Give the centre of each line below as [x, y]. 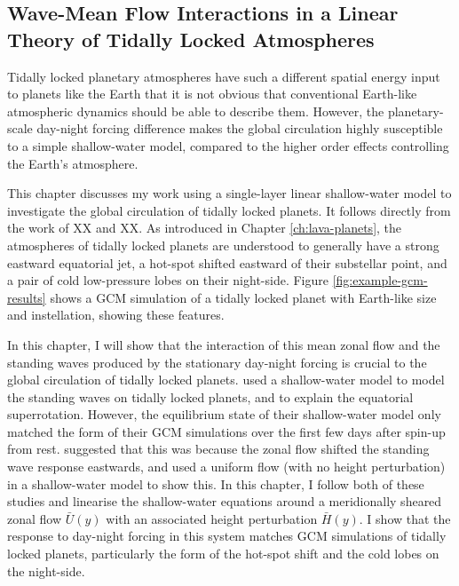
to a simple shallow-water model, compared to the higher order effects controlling [228, 145]
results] [27, 297]
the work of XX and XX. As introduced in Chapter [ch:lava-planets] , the [205, 228]
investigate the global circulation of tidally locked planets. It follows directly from [229, 210]
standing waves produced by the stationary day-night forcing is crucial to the [217, 362]
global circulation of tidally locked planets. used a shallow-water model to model [226, 380]
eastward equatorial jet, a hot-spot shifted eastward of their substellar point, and [227, 262]
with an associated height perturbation [212, 518]
